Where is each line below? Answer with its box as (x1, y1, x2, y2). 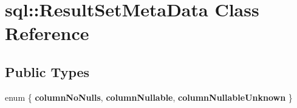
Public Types (5, 62, 90, 81)
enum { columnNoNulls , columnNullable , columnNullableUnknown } (5, 90, 293, 103)
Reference (5, 21, 89, 46)
